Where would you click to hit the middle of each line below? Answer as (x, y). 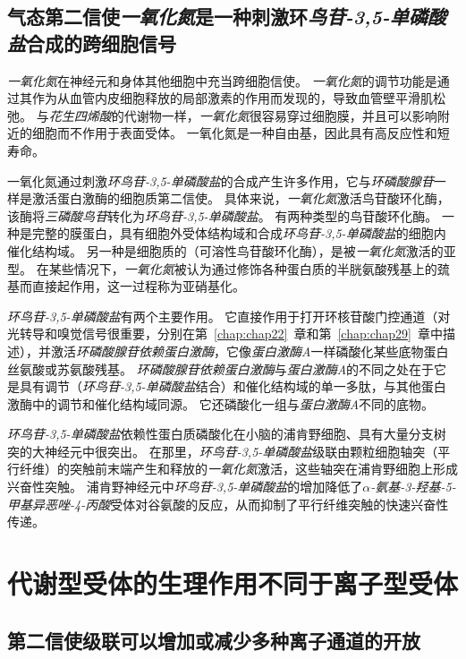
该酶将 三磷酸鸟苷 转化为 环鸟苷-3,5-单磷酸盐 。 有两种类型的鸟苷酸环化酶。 (223, 215)
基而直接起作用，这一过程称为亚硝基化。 (126, 286)
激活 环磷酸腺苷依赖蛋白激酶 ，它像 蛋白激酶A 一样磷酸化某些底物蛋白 (250, 351)
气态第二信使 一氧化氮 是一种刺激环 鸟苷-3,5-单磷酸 (227, 17)
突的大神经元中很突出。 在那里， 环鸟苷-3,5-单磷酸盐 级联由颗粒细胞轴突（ (223, 451)
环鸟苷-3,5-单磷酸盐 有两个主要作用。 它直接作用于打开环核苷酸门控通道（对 (229, 316)
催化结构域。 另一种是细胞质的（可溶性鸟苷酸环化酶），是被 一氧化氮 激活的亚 (232, 250)
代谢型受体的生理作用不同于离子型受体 (233, 583)
